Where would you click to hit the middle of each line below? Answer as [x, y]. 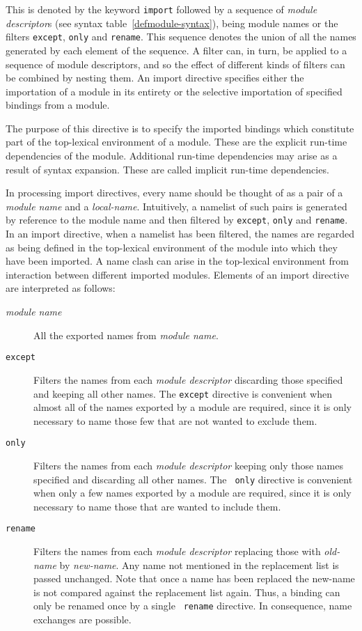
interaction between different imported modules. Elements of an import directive [178, 274]
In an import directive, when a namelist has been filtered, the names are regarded [180, 234]
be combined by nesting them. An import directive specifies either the [155, 78]
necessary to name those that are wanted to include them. [157, 506]
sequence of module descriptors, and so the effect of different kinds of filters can [175, 64]
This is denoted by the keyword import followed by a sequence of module [162, 9]
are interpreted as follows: [61, 288]
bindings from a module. [58, 105]
